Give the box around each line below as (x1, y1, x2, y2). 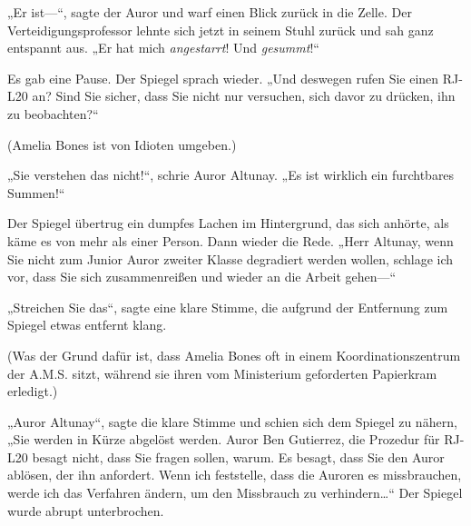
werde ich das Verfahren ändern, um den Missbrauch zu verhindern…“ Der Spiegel (7, 483, 463, 502)
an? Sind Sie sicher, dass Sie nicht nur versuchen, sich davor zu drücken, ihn (32, 86, 456, 105)
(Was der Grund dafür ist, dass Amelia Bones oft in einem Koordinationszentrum (7, 345, 461, 364)
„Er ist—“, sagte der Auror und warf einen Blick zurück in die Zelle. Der (7, 3, 412, 21)
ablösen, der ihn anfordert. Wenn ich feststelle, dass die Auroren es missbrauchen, (7, 465, 462, 484)
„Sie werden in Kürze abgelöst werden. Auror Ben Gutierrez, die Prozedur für (7, 430, 440, 449)
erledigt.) (7, 382, 58, 401)
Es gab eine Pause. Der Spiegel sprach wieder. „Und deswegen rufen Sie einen (7, 68, 439, 87)
